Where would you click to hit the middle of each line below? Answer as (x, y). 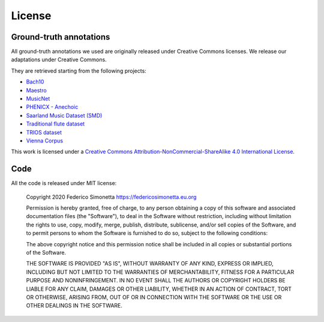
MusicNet (38, 99)
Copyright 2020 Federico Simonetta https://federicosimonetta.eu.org (111, 197)
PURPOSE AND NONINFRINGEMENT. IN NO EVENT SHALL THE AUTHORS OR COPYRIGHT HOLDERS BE (156, 281)
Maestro (37, 90)
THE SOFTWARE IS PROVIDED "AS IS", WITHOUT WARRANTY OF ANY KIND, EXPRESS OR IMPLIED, (150, 264)
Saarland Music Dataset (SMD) (64, 115)
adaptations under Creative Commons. (59, 59)
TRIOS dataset (44, 132)
